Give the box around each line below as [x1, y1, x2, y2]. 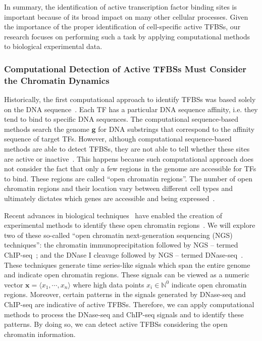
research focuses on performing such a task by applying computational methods [4, 31, 250, 41]
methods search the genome [4, 123, 89, 134]
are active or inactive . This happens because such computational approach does [4, 153, 254, 164]
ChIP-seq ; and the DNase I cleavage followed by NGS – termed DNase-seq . [4, 250, 243, 260]
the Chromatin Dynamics [4, 74, 110, 86]
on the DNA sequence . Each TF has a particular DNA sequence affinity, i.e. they [4, 104, 258, 114]
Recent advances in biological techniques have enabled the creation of [4, 210, 223, 220]
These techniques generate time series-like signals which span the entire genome [4, 259, 250, 270]
